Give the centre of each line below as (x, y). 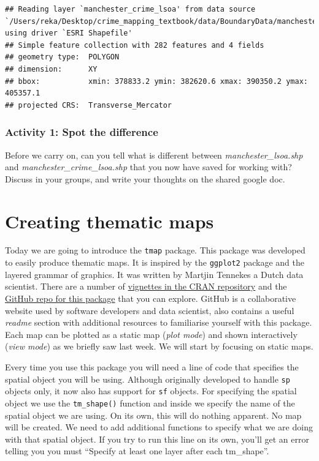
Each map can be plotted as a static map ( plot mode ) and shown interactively (151, 334)
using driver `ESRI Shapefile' (69, 33)
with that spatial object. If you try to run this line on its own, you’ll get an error (157, 439)
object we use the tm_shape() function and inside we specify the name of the (150, 403)
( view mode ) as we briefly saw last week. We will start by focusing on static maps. (159, 346)
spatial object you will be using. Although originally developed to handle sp (148, 379)
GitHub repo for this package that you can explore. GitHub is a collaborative (151, 298)
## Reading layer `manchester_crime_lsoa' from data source (130, 9)
